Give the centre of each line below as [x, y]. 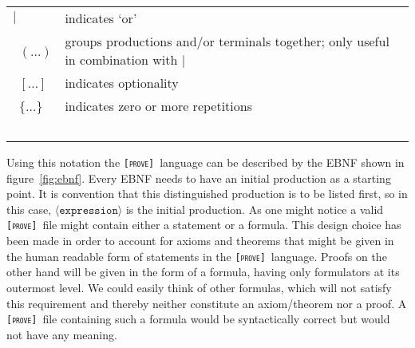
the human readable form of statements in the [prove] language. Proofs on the [197, 256]
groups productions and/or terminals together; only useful [227, 41]
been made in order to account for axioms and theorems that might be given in [200, 241]
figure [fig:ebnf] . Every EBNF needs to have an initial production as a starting [199, 178]
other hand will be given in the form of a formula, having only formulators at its [203, 272]
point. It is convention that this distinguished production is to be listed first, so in [207, 194]
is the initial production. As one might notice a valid [255, 209]
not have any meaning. [62, 334]
